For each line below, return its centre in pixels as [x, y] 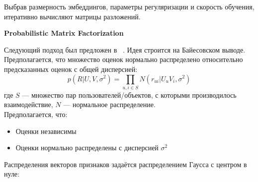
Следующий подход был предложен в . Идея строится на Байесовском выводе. [125, 49]
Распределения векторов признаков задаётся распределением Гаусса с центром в [126, 164]
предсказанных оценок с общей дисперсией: [71, 69]
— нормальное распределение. [109, 104]
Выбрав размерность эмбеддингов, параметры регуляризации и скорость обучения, [129, 6]
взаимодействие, [29, 104]
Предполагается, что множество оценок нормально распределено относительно [124, 59]
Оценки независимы [46, 131]
